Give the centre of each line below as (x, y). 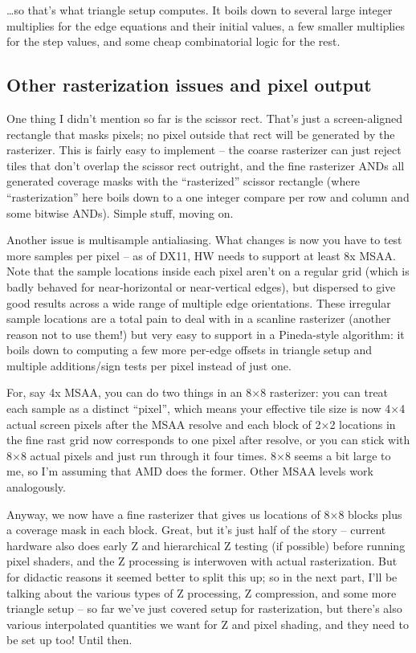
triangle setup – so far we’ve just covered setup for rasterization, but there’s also (204, 608)
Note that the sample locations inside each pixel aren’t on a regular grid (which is (208, 271)
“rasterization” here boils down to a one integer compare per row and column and (208, 196)
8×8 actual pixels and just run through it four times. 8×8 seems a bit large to (199, 455)
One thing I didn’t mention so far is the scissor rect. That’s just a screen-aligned (205, 118)
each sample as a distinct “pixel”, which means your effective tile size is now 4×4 (206, 408)
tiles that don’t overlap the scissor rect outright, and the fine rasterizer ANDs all (206, 165)
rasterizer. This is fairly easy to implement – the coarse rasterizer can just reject (204, 150)
